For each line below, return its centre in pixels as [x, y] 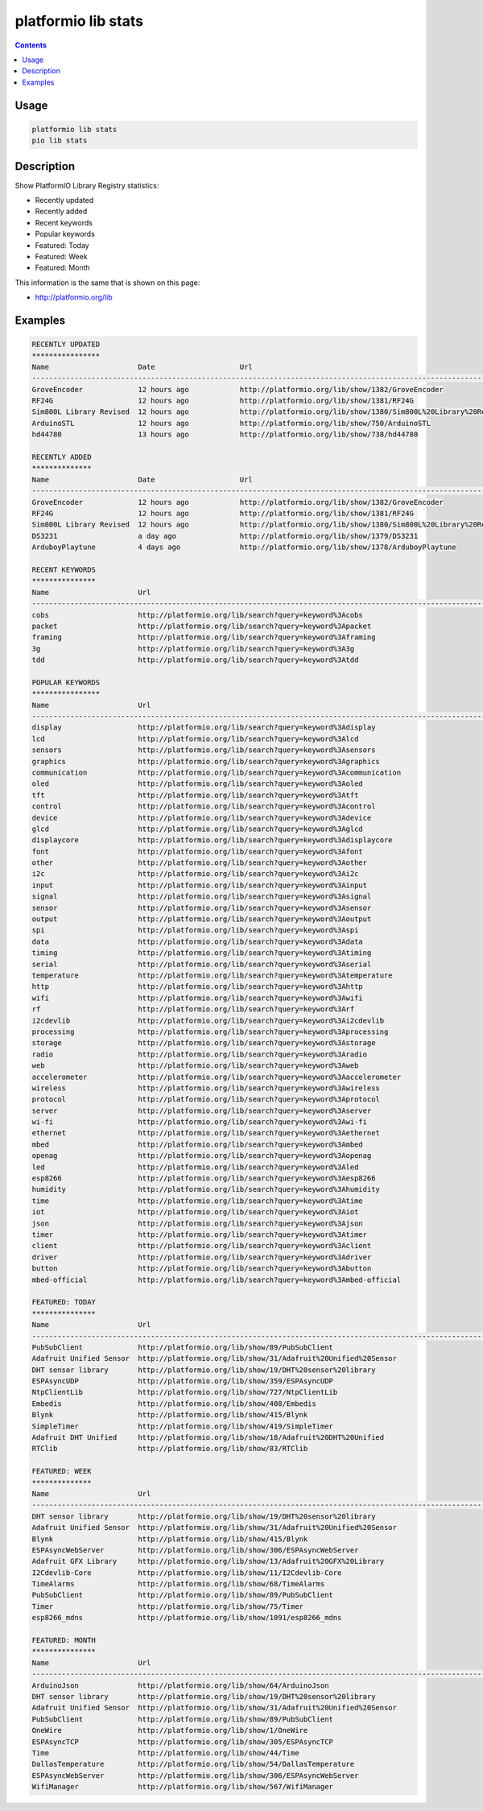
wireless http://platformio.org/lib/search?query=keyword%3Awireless [206, 1088]
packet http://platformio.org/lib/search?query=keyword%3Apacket [202, 626]
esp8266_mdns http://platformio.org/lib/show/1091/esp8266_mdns [187, 1618]
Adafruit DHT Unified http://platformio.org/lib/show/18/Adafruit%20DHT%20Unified [208, 1438]
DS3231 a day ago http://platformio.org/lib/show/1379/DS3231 [225, 536]
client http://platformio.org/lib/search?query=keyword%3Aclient [202, 1246]
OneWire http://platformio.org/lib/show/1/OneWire [170, 1730]
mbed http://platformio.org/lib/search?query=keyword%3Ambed [198, 1144]
